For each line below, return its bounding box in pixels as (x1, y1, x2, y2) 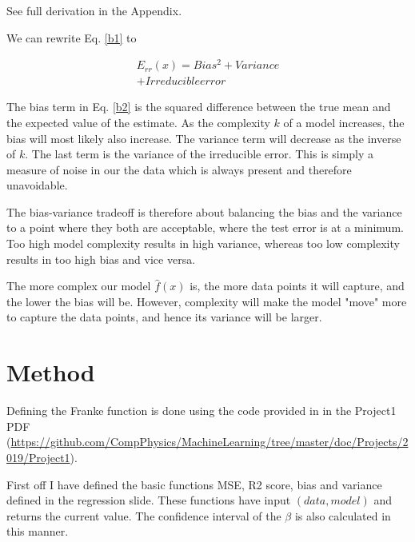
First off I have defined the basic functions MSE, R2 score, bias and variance (6, 476, 382, 492)
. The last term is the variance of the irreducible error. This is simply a (25, 145, 374, 162)
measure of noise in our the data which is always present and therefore (6, 161, 352, 177)
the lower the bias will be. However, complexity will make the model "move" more (6, 293, 407, 309)
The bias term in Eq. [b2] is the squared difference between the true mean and (6, 98, 391, 115)
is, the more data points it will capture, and (190, 277, 405, 294)
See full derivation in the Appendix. (6, 2, 182, 18)
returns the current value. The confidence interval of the (6, 507, 281, 524)
